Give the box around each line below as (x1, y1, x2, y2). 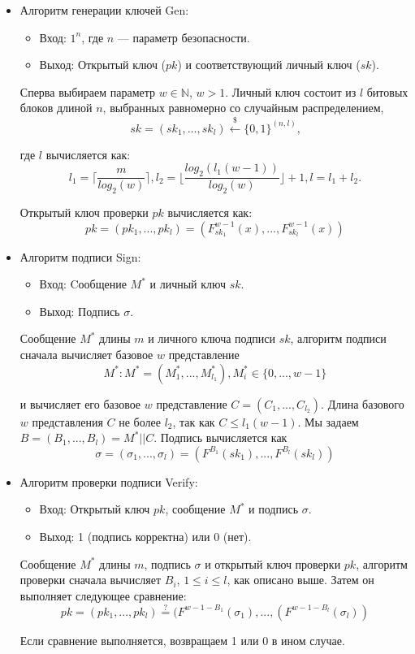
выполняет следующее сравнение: (19, 587, 187, 604)
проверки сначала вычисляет (19, 571, 162, 588)
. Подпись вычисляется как (153, 429, 287, 446)
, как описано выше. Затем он (227, 571, 374, 588)
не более (119, 413, 161, 430)
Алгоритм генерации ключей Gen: (19, 2, 189, 18)
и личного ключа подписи (148, 330, 275, 347)
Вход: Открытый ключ (39, 500, 150, 518)
